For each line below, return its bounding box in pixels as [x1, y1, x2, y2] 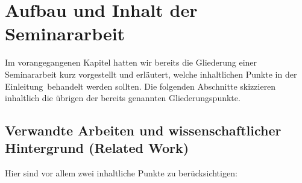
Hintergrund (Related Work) [5, 138, 189, 157]
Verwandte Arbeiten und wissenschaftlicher [5, 121, 282, 140]
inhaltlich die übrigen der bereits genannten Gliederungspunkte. [5, 91, 241, 104]
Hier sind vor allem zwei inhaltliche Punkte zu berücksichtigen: [5, 167, 238, 179]
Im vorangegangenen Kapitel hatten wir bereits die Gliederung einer [5, 56, 257, 69]
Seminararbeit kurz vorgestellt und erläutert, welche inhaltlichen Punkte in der [5, 67, 297, 80]
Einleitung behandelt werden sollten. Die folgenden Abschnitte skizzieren [5, 79, 276, 92]
